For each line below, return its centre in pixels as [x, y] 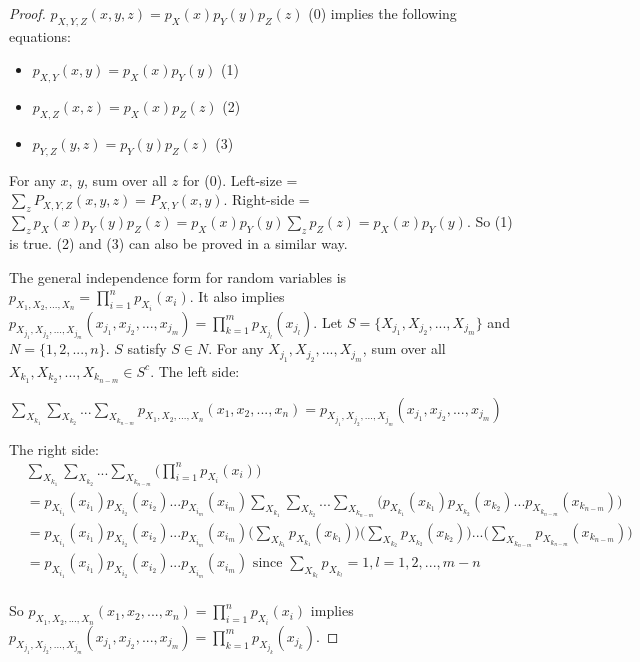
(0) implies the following [382, 13]
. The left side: [195, 370]
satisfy [147, 348]
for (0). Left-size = [240, 179]
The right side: [54, 448]
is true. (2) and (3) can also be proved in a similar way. [178, 242]
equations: [40, 35]
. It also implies [237, 296]
